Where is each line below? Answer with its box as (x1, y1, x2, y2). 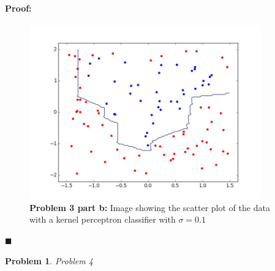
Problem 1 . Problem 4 (5, 254, 93, 267)
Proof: (5, 1, 32, 14)
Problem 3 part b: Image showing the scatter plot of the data (29, 201, 270, 213)
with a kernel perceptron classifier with (29, 213, 176, 226)
